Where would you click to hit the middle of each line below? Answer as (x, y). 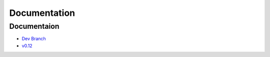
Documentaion (34, 26)
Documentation (42, 13)
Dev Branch (34, 39)
